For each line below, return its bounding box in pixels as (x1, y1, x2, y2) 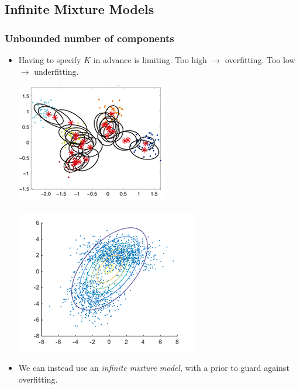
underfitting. (34, 65, 79, 77)
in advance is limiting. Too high (93, 54, 207, 65)
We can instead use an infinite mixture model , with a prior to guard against (18, 362, 289, 374)
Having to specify (18, 54, 81, 65)
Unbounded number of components (5, 30, 174, 45)
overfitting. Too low (225, 54, 295, 65)
